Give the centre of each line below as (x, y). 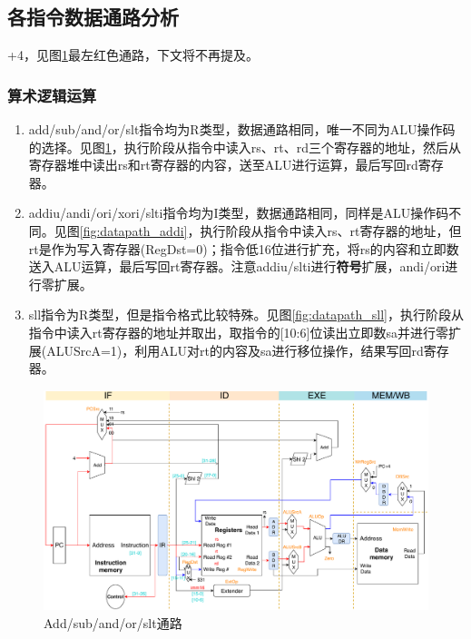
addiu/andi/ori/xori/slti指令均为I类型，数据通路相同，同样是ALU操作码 (239, 213)
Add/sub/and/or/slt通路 (113, 622)
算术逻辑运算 (52, 95)
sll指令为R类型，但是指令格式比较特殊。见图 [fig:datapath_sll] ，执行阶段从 (246, 315)
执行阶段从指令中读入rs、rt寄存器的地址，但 (331, 230)
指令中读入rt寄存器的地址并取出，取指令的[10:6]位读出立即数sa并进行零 (238, 332)
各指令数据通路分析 (93, 17)
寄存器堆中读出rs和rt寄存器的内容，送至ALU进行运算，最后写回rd (223, 165)
